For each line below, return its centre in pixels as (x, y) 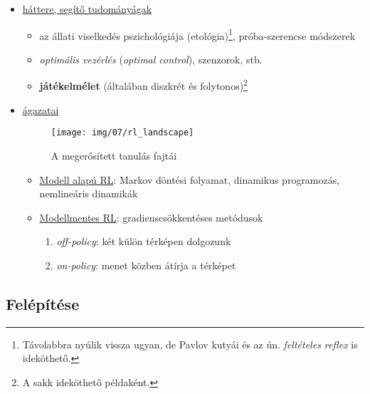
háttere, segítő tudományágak (87, 9)
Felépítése (43, 303)
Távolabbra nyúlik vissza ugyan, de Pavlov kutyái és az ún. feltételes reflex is (190, 344)
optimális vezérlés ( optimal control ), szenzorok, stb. (151, 59)
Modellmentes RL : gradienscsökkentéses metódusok (151, 217)
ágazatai (41, 109)
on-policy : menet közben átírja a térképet (146, 265)
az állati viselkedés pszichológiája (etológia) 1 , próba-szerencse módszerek (197, 34)
